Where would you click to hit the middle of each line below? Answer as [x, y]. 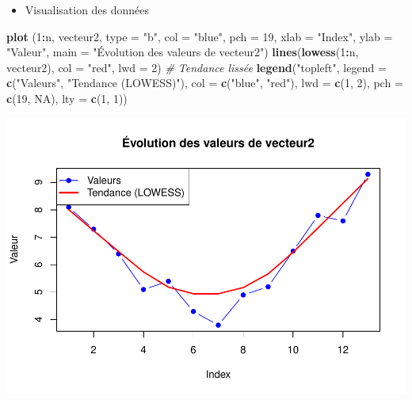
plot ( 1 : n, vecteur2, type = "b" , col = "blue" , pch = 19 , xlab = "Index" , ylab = [200, 36]
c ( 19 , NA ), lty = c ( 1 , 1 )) [67, 98]
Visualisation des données [87, 10]
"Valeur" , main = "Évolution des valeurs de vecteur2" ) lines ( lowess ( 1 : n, [183, 52]
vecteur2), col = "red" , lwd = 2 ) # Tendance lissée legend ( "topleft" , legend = [196, 67]
